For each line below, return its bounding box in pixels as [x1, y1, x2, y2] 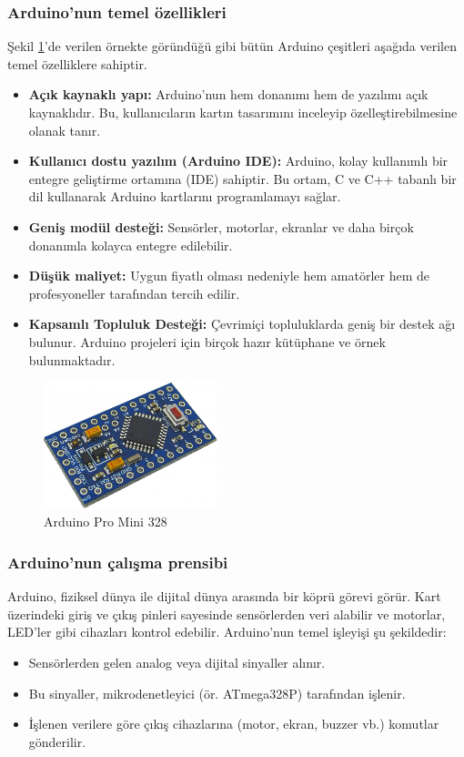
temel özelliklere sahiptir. [7, 54, 147, 73]
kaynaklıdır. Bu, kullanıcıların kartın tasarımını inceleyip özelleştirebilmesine [28, 103, 458, 121]
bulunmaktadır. [28, 350, 116, 369]
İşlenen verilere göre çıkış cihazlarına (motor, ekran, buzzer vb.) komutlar [28, 714, 439, 733]
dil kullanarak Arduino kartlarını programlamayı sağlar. [28, 187, 341, 206]
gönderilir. [28, 731, 86, 751]
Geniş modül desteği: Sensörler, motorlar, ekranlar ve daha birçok [28, 217, 414, 236]
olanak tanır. [28, 120, 101, 139]
